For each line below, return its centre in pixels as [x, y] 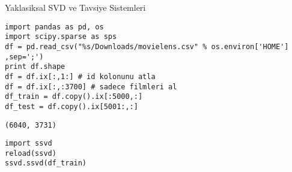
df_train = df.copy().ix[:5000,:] [74, 97]
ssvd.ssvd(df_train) [46, 163]
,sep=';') [24, 57]
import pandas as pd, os [54, 27]
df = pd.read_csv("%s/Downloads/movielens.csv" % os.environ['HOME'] [147, 46]
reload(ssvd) [31, 153]
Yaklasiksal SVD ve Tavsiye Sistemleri [75, 7]
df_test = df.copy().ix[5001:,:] [71, 106]
